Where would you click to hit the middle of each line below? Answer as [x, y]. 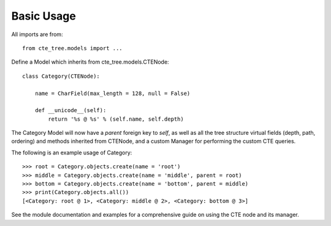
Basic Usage [44, 16]
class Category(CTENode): [61, 76]
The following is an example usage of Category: [72, 153]
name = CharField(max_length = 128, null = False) [112, 93]
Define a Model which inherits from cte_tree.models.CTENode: [90, 62]
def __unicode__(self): [70, 111]
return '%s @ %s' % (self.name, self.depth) [116, 119]
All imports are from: [37, 34]
